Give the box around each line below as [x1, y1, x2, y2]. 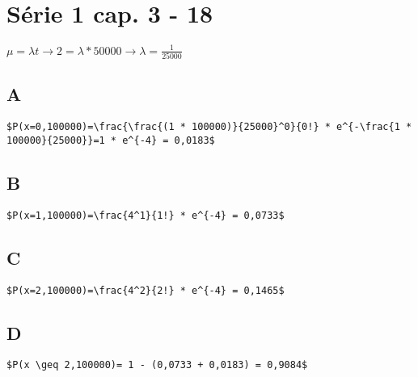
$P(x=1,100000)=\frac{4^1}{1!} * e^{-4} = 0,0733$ [6, 209, 285, 221]
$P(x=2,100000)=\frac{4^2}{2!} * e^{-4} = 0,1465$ [6, 284, 285, 296]
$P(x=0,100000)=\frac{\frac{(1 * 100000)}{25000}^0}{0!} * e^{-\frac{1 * [6, 121, 412, 133]
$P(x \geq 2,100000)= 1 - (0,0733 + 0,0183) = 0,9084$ [6, 359, 308, 371]
